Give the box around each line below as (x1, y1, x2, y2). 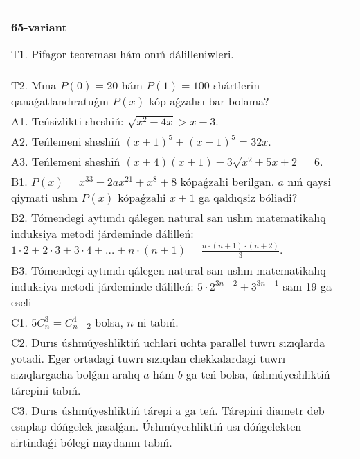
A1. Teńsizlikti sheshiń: (11, 113, 124, 129)
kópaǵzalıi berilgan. (180, 173, 275, 189)
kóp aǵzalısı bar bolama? (149, 93, 269, 109)
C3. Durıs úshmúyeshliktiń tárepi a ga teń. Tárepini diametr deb (11, 401, 325, 418)
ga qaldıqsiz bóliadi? (198, 189, 298, 205)
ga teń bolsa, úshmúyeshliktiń (186, 365, 330, 382)
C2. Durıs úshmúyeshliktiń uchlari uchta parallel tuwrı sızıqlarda (11, 334, 325, 350)
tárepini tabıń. (11, 381, 81, 398)
